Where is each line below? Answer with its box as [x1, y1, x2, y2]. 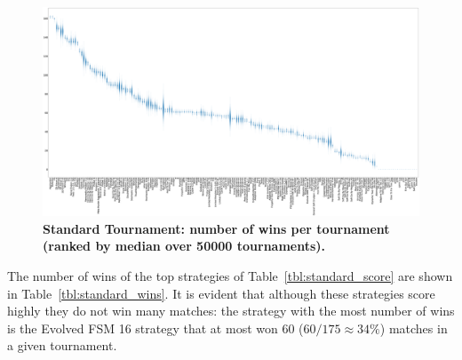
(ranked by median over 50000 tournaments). [43, 236, 326, 255]
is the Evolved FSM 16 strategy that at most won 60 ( [7, 318, 304, 337]
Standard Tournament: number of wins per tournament [43, 219, 390, 237]
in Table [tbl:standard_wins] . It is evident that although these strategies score [7, 284, 435, 302]
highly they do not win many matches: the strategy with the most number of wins [7, 301, 455, 320]
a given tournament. [7, 336, 117, 355]
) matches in [379, 318, 448, 337]
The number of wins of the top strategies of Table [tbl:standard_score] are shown [7, 266, 453, 284]
